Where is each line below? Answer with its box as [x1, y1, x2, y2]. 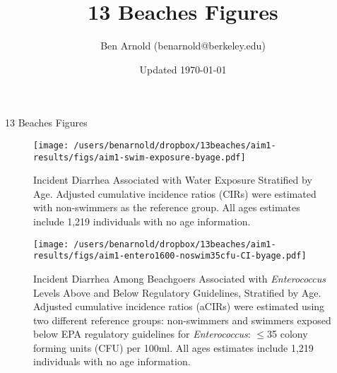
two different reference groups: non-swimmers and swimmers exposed [33, 312, 331, 327]
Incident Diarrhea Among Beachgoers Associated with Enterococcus [33, 271, 326, 285]
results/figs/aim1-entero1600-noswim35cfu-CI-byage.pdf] [33, 251, 307, 261]
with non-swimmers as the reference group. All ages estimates [33, 200, 300, 215]
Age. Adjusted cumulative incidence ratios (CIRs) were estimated [33, 186, 317, 201]
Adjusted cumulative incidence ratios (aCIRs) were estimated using [33, 299, 325, 314]
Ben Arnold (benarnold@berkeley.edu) [100, 38, 266, 53]
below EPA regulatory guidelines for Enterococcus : [33, 326, 251, 341]
